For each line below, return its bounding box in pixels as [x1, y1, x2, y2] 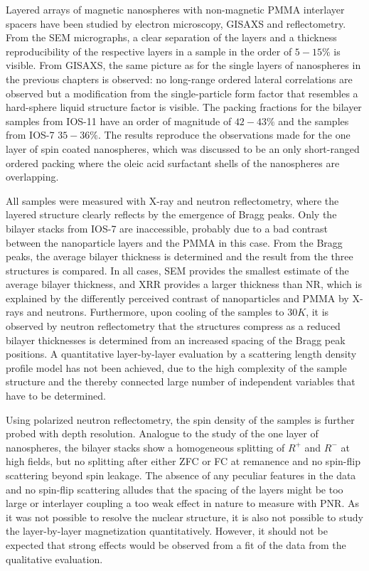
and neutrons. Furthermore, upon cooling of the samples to [26, 304, 284, 319]
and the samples [278, 113, 349, 128]
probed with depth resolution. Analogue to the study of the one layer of [6, 426, 319, 441]
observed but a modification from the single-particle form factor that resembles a [6, 85, 358, 100]
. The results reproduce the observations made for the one [97, 127, 351, 142]
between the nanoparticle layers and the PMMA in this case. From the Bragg [6, 235, 343, 250]
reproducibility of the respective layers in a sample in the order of [6, 43, 292, 58]
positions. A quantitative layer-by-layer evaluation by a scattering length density [6, 346, 357, 361]
